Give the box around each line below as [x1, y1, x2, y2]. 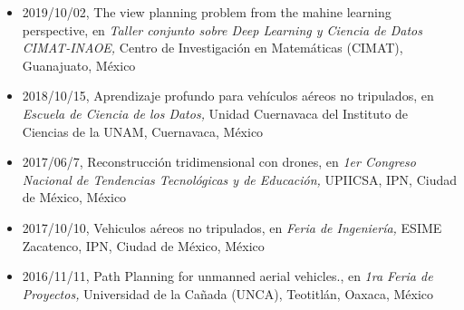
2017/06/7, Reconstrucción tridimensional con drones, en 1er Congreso [22, 152, 416, 171]
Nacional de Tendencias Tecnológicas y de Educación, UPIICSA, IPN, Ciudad [22, 170, 457, 189]
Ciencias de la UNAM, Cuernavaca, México [22, 121, 264, 140]
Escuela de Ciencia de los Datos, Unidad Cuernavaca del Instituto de [22, 103, 409, 122]
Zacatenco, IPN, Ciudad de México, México [22, 236, 265, 255]
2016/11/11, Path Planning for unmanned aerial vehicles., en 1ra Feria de [22, 266, 433, 286]
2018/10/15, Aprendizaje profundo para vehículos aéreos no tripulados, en [22, 86, 434, 105]
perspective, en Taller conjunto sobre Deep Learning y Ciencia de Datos [22, 20, 422, 39]
